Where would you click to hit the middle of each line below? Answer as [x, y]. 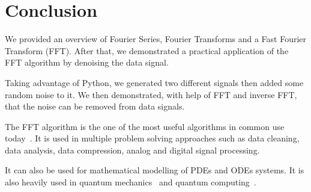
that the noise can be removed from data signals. [95, 106]
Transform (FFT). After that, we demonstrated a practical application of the [147, 50]
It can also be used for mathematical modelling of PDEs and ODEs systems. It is [155, 170]
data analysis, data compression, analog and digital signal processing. [132, 150]
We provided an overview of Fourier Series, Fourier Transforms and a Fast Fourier [156, 39]
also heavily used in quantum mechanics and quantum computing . [131, 182]
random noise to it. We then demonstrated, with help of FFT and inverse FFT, [151, 94]
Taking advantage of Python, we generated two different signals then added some [154, 82]
